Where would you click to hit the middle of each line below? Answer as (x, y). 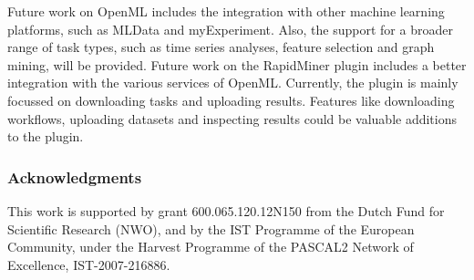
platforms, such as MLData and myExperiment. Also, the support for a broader (230, 29)
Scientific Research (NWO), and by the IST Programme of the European (211, 228)
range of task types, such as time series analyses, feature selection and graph (221, 47)
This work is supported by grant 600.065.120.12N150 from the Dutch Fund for (226, 210)
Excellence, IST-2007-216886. (89, 264)
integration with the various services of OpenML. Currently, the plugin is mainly (233, 83)
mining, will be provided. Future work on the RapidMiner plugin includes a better (237, 64)
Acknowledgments (75, 176)
